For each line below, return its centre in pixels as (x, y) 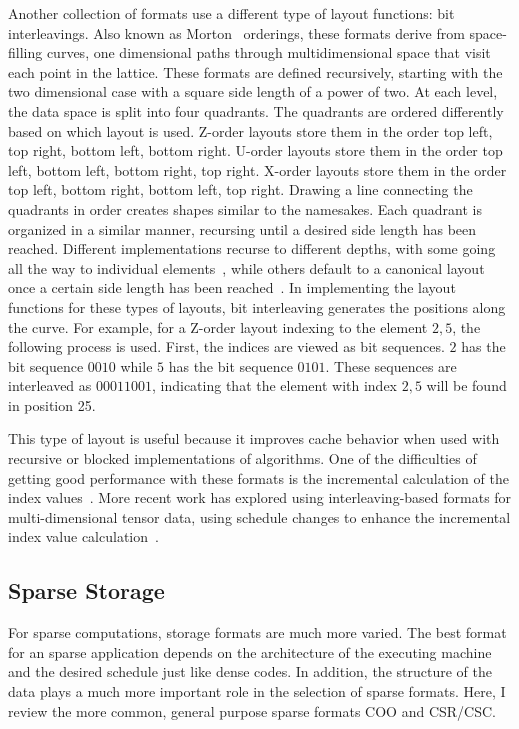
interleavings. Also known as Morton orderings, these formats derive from (236, 32)
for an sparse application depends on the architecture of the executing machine (250, 651)
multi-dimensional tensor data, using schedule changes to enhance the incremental (259, 516)
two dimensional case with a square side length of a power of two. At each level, (253, 91)
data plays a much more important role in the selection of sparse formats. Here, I (257, 691)
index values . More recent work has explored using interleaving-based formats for (260, 497)
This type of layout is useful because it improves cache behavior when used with (254, 438)
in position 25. (52, 404)
